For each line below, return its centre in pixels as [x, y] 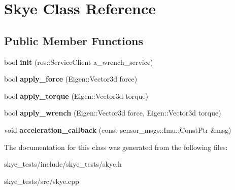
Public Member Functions [74, 40]
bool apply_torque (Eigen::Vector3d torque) [76, 96]
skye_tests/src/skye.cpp [42, 181]
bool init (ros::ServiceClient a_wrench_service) [79, 62]
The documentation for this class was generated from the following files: [116, 147]
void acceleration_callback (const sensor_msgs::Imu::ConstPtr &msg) [118, 129]
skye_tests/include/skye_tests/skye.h [63, 164]
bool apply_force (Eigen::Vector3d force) [71, 79]
